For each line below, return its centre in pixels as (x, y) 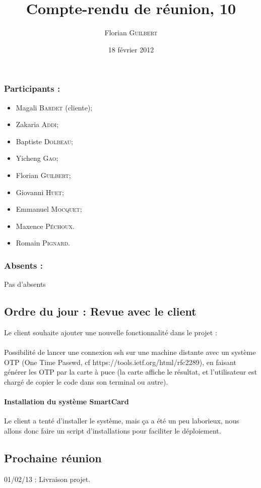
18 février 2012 (131, 49)
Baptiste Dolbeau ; (44, 141)
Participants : (32, 88)
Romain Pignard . (43, 243)
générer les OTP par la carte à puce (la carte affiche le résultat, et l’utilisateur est (130, 372)
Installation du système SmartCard (67, 402)
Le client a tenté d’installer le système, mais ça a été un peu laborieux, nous (122, 421)
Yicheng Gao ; (37, 158)
